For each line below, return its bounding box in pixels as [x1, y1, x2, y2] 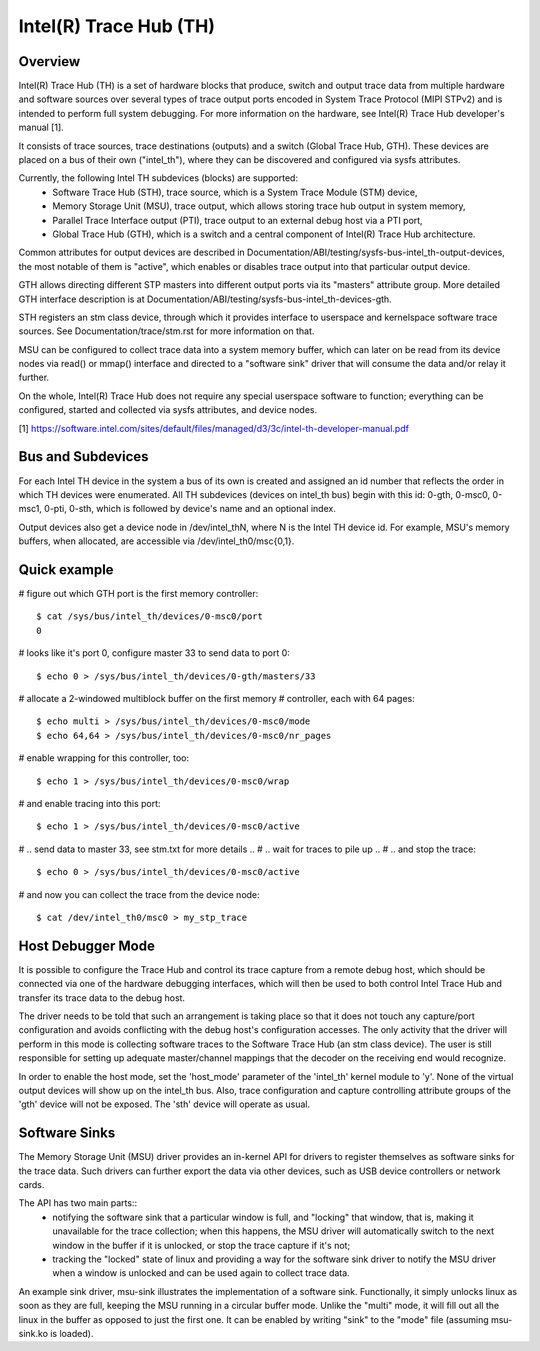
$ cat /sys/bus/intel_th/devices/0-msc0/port [36, 611, 264, 622]
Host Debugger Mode [18, 937, 155, 954]
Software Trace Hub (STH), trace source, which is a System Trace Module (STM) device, [52, 186, 418, 198]
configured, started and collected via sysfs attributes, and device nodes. [18, 404, 318, 416]
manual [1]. [18, 121, 64, 134]
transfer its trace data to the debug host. [18, 991, 185, 1004]
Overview [18, 53, 81, 70]
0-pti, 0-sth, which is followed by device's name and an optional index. [43, 503, 337, 515]
